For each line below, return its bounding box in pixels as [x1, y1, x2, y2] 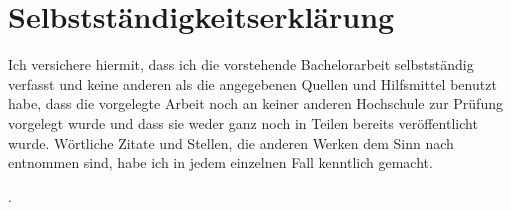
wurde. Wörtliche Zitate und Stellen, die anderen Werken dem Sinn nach [8, 132, 454, 153]
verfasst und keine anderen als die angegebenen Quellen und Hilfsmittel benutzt [8, 73, 497, 94]
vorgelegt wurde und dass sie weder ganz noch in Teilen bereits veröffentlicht [8, 112, 478, 133]
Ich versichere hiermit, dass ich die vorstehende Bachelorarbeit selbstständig [8, 54, 474, 75]
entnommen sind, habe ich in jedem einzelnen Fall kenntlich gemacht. [8, 152, 433, 173]
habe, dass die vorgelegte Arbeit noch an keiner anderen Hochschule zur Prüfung [8, 93, 503, 114]
